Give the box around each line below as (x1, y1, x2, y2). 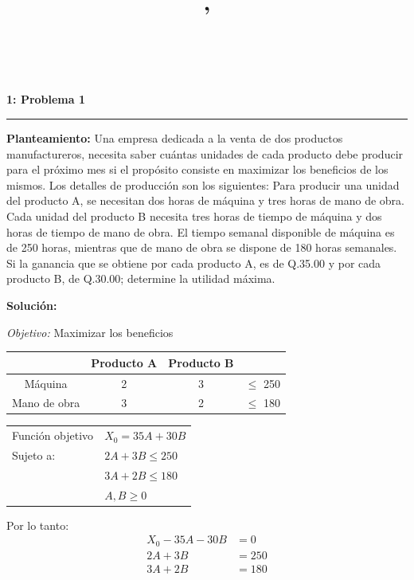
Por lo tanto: (6, 516, 69, 533)
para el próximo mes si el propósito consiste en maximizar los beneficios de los (6, 161, 389, 178)
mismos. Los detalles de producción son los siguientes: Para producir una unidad (6, 176, 400, 193)
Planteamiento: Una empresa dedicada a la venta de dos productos (6, 130, 343, 147)
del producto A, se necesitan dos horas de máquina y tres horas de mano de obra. (6, 192, 404, 209)
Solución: (6, 297, 57, 313)
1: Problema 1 (6, 91, 86, 108)
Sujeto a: (12, 447, 56, 464)
